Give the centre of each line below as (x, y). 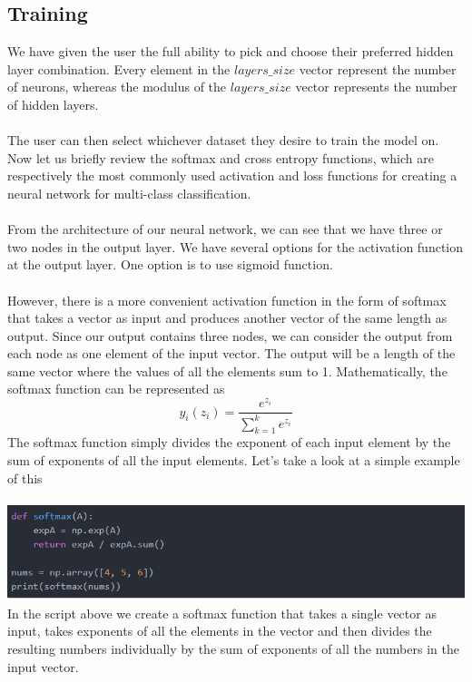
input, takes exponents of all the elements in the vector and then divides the (220, 631)
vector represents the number (376, 87)
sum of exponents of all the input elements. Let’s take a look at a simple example (234, 459)
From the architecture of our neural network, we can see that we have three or (225, 229)
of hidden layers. (53, 104)
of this (25, 477)
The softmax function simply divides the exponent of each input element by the (229, 442)
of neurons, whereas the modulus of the (117, 87)
